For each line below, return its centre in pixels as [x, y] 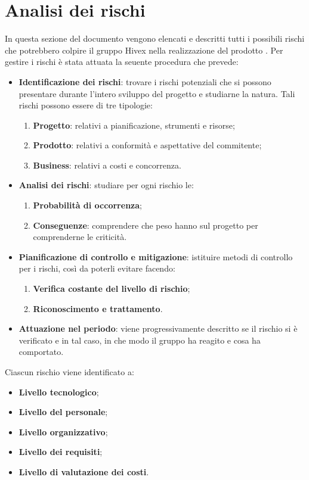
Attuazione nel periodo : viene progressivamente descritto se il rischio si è [158, 328]
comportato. [41, 352]
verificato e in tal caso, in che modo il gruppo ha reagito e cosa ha [140, 340]
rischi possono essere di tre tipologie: [86, 105]
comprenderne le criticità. [80, 237]
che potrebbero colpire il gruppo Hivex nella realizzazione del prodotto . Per [144, 50]
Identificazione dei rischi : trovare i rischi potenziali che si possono [145, 81]
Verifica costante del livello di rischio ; [112, 289]
